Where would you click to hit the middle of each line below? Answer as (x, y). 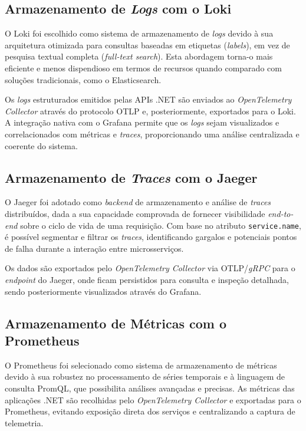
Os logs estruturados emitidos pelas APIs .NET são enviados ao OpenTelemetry (148, 99)
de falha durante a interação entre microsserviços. (94, 248)
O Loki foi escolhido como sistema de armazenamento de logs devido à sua (139, 33)
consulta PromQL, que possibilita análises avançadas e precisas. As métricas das (150, 388)
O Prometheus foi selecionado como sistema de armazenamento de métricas (141, 365)
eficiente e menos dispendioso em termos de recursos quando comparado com (143, 68)
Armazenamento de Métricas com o (116, 323)
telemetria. (24, 422)
